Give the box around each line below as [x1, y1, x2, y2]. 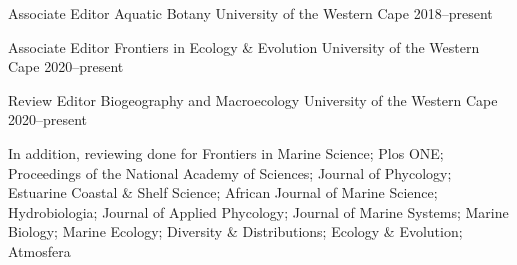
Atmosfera [8, 240, 71, 261]
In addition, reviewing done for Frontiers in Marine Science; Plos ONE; [8, 142, 444, 163]
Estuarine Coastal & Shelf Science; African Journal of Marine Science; [8, 182, 438, 203]
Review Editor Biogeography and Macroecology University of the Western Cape [8, 89, 498, 110]
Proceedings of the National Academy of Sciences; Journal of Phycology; [8, 162, 452, 183]
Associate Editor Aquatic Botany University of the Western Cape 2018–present [8, 3, 493, 23]
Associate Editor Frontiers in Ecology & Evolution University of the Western [8, 36, 480, 57]
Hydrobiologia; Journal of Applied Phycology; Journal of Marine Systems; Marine [8, 201, 509, 222]
